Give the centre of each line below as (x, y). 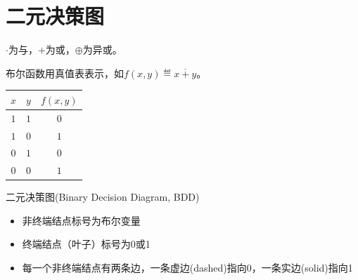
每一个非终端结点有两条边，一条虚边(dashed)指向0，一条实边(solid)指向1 (187, 268)
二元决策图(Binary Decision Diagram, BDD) (103, 197)
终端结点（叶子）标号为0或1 (86, 244)
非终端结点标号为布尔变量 (81, 220)
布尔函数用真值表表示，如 (65, 73)
